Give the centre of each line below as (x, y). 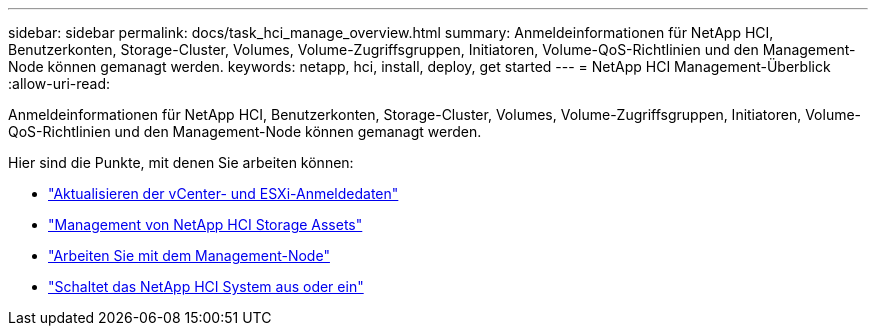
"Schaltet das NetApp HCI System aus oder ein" (206, 286)
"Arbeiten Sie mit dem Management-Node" (189, 255)
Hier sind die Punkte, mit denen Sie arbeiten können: (181, 162)
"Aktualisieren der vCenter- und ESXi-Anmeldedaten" (223, 193)
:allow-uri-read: (59, 83)
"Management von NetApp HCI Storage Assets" (205, 224)
